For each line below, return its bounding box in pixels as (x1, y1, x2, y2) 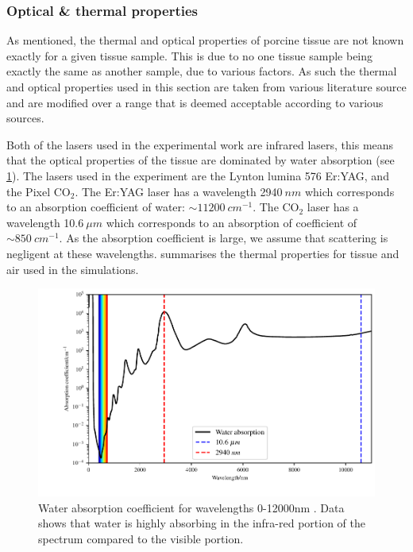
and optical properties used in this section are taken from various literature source (6, 79, 407, 95)
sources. (6, 110, 44, 126)
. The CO (253, 199, 299, 215)
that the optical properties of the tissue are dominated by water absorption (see (6, 152, 395, 168)
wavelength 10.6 (6, 214, 84, 230)
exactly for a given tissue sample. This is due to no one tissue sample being (6, 47, 373, 64)
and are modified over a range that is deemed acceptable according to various (6, 94, 384, 110)
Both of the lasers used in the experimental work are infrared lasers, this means (6, 136, 394, 152)
